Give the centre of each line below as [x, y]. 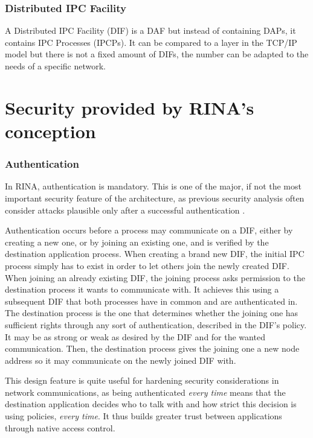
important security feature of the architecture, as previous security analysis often [155, 198]
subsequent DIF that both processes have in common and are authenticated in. [151, 301]
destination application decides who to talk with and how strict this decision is [151, 404]
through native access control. [60, 427]
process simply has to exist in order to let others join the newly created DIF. [147, 265]
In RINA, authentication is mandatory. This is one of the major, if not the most [153, 186]
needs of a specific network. [56, 66]
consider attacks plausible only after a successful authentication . [125, 210]
